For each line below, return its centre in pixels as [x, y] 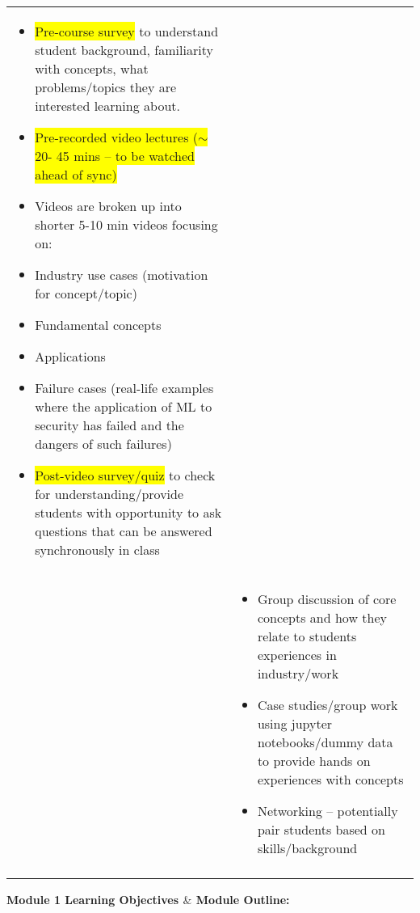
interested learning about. [107, 106]
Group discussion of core [327, 599]
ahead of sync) [76, 174]
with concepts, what [92, 68]
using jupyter [295, 723]
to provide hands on [314, 761]
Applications [70, 356]
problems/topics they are [106, 87]
